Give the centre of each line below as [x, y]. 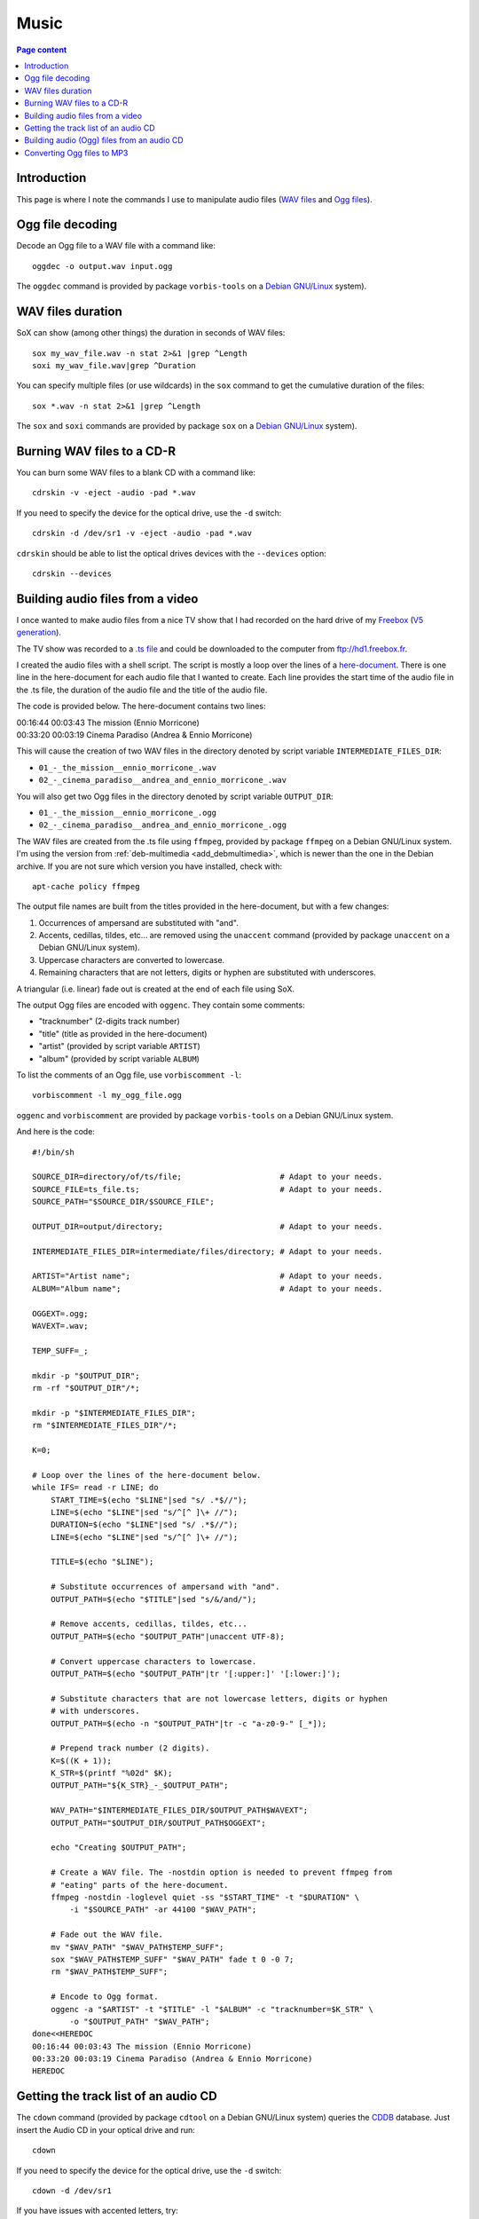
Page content [42, 50]
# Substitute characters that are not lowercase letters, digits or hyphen [219, 1698]
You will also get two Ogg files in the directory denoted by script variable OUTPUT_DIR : [175, 796]
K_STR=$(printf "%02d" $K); [111, 1773]
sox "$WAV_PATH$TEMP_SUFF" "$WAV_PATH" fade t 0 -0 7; [172, 1959]
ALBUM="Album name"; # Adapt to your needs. [208, 1288]
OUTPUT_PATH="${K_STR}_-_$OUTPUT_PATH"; [140, 1785]
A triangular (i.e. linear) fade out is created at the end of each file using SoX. [155, 989]
